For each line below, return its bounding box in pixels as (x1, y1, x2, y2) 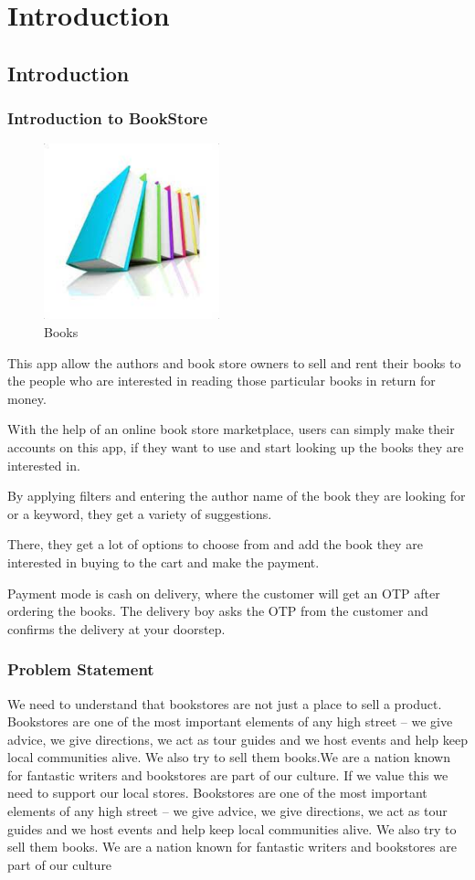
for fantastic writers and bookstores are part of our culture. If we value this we (7, 765, 449, 784)
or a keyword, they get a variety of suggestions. (7, 504, 272, 523)
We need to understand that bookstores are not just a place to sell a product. (7, 694, 442, 713)
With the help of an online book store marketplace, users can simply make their (7, 419, 455, 439)
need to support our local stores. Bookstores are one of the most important (7, 783, 427, 802)
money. (7, 388, 47, 408)
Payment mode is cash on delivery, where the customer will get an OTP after (7, 583, 440, 602)
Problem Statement (7, 658, 154, 681)
